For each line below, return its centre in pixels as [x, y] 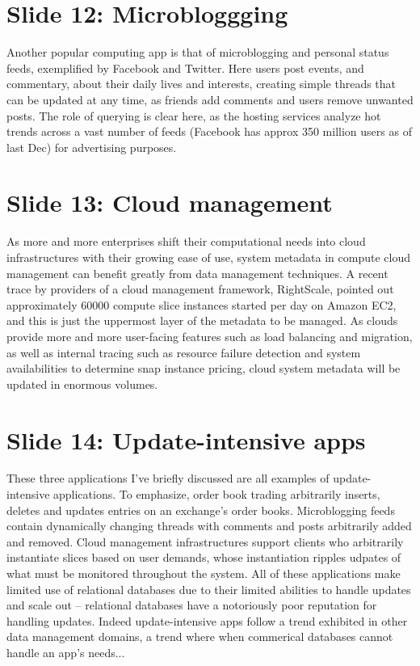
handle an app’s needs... [66, 652]
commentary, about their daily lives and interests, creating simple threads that [202, 84]
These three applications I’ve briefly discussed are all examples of [168, 478]
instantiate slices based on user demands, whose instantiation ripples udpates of [204, 557]
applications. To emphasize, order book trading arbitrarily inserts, [217, 494]
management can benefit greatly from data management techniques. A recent [197, 273]
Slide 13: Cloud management [170, 202]
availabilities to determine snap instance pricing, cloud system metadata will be [204, 368]
